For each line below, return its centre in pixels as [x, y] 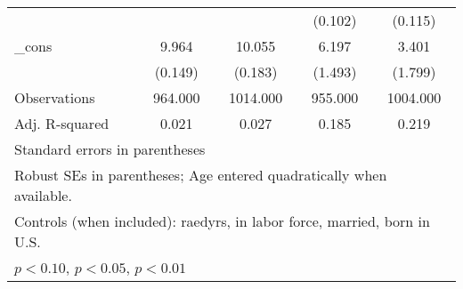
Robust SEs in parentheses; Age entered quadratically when [201, 175]
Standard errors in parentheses [110, 149]
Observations [55, 97]
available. [43, 195]
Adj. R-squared [62, 123]
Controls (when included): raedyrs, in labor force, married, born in [222, 221]
